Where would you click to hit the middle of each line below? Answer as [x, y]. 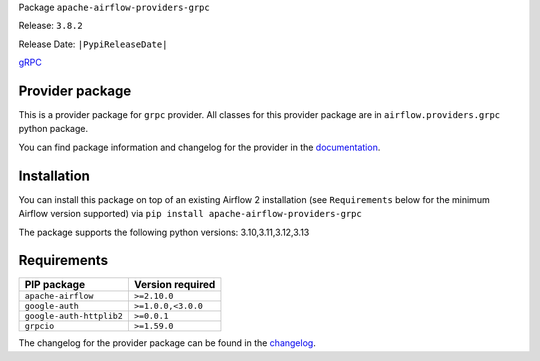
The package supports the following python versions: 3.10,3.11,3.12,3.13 [164, 232]
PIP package [54, 285]
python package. [53, 129]
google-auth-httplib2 [74, 316]
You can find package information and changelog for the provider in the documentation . [199, 147]
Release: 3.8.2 [51, 26]
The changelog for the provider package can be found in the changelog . [167, 343]
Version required [174, 285]
